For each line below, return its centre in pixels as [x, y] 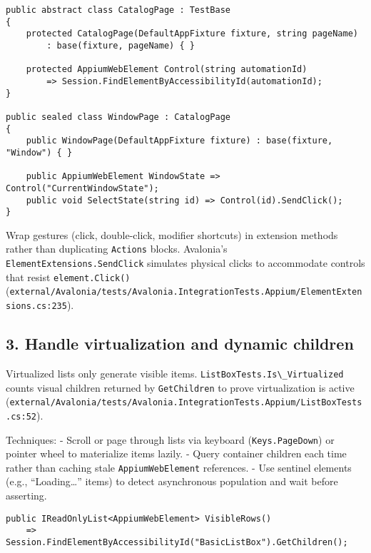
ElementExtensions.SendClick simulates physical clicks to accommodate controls [185, 263]
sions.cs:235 [36, 306]
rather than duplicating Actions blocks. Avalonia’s [117, 249]
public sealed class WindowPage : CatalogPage [118, 117]
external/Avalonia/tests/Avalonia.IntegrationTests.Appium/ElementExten [186, 292]
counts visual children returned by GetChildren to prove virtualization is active [180, 387]
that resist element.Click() [68, 276]
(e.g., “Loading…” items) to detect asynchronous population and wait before [172, 481]
